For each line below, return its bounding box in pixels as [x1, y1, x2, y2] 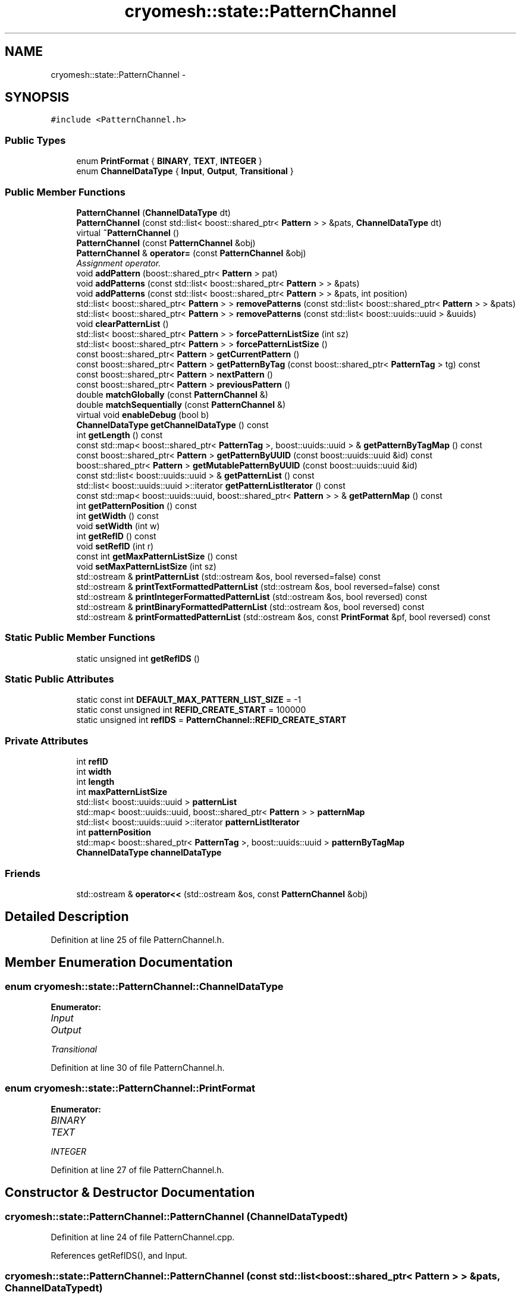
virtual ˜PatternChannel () [76, 227, 179, 238]
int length [76, 777, 115, 787]
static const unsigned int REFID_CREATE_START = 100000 [76, 705, 306, 715]
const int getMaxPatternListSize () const [76, 551, 238, 561]
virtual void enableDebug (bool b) [76, 409, 209, 420]
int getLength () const [76, 429, 163, 440]
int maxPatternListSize [76, 787, 168, 797]
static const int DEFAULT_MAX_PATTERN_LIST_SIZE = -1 [76, 694, 302, 705]
